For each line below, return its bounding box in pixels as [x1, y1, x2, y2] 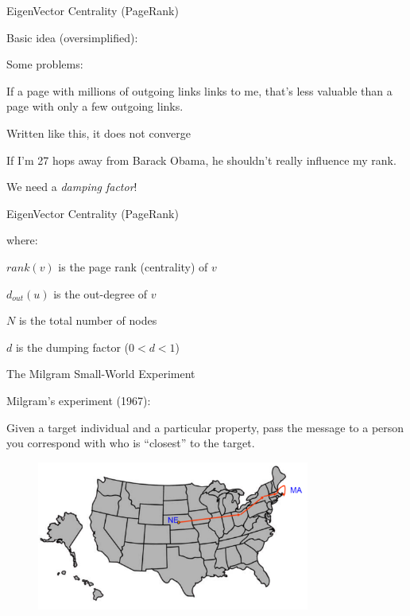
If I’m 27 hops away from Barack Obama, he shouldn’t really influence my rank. [6, 151, 396, 168]
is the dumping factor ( [15, 338, 130, 355]
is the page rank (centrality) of [58, 258, 208, 275]
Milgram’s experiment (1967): [6, 392, 151, 408]
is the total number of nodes [18, 312, 157, 329]
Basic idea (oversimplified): [6, 29, 138, 45]
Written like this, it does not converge [6, 124, 191, 141]
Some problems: [6, 56, 83, 72]
